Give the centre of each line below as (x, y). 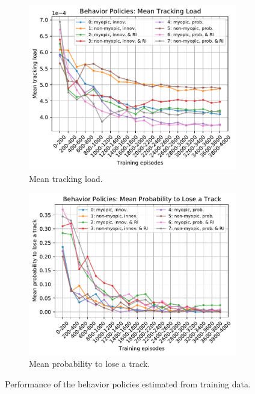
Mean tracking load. (66, 178)
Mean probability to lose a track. (90, 364)
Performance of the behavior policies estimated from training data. (128, 383)
